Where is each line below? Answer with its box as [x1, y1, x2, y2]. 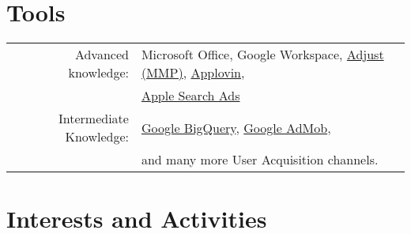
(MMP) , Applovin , [141, 63, 245, 82]
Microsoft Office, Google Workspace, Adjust [141, 45, 384, 64]
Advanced [74, 45, 129, 64]
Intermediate [58, 109, 129, 128]
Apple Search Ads [141, 86, 240, 105]
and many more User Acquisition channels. [141, 150, 379, 169]
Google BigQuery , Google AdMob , [141, 118, 331, 137]
